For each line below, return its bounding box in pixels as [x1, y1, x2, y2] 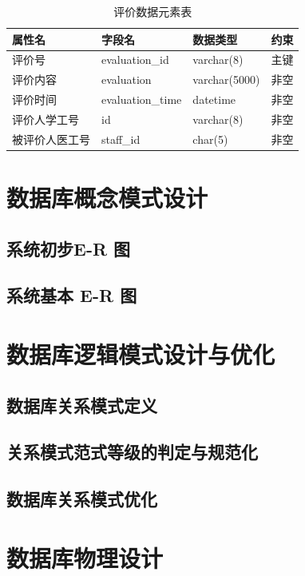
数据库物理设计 [6, 541, 164, 574]
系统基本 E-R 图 [6, 283, 137, 308]
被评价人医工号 [12, 130, 90, 147]
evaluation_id [101, 51, 169, 68]
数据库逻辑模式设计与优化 [6, 338, 275, 371]
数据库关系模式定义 [6, 392, 157, 417]
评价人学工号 [12, 110, 79, 127]
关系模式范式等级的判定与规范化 [6, 439, 258, 464]
